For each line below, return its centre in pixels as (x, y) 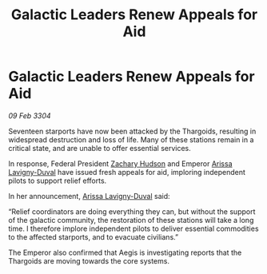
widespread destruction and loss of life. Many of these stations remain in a (131, 139)
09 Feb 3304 (30, 115)
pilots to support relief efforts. (58, 181)
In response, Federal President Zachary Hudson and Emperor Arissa (121, 163)
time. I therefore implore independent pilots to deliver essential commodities (133, 228)
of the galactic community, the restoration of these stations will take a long (131, 220)
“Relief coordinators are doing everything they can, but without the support (132, 211)
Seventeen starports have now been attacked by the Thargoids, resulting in (132, 131)
